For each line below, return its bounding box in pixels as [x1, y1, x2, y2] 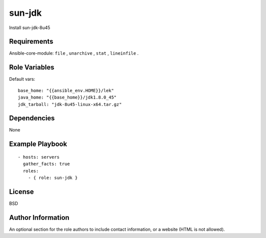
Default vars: [9, 76, 35, 82]
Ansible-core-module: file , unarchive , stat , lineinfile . [9, 50, 139, 56]
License [9, 187, 34, 196]
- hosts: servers [18, 154, 60, 160]
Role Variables [9, 63, 54, 71]
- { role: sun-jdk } [28, 175, 78, 181]
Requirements [9, 37, 54, 46]
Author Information [9, 213, 70, 222]
